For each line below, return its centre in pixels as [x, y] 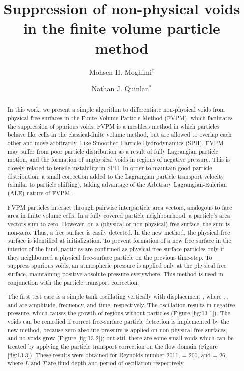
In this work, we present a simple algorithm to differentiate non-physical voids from [116, 109]
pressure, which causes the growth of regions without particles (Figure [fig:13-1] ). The [119, 313]
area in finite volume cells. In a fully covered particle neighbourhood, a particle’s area [119, 216]
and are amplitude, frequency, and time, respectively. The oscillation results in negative [121, 305]
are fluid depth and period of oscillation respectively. [116, 363]
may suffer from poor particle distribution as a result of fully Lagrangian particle [113, 151]
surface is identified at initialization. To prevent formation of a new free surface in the [119, 241]
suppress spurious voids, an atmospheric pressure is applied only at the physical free [117, 266]
